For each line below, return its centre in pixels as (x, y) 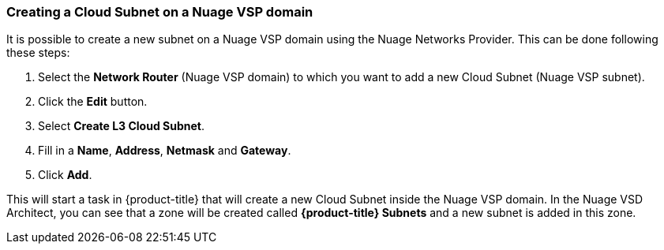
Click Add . (65, 175)
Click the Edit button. (93, 102)
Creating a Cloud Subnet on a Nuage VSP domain (160, 12)
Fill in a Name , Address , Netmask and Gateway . (165, 151)
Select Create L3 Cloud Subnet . (121, 126)
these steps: (38, 53)
